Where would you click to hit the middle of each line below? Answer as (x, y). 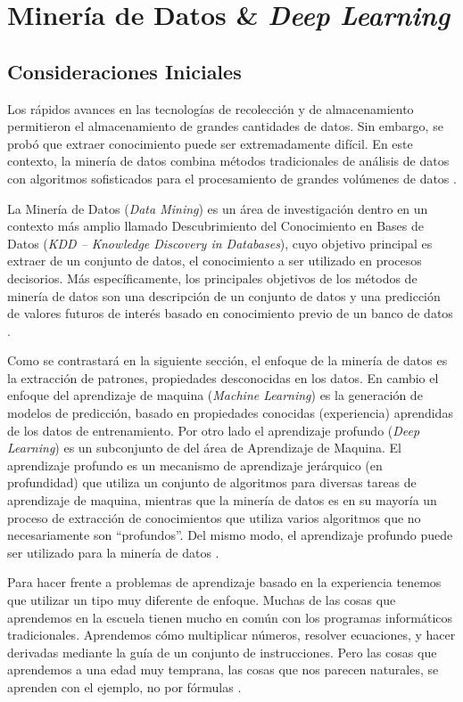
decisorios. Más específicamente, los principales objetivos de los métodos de (212, 278)
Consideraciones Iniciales (124, 71)
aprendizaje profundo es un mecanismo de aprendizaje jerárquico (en (195, 465)
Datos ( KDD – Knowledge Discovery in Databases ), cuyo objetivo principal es (220, 243)
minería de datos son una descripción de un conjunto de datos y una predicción (224, 295)
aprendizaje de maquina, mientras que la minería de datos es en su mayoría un (222, 500)
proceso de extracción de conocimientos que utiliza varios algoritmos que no (214, 517)
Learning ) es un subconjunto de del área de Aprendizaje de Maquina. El (204, 448)
